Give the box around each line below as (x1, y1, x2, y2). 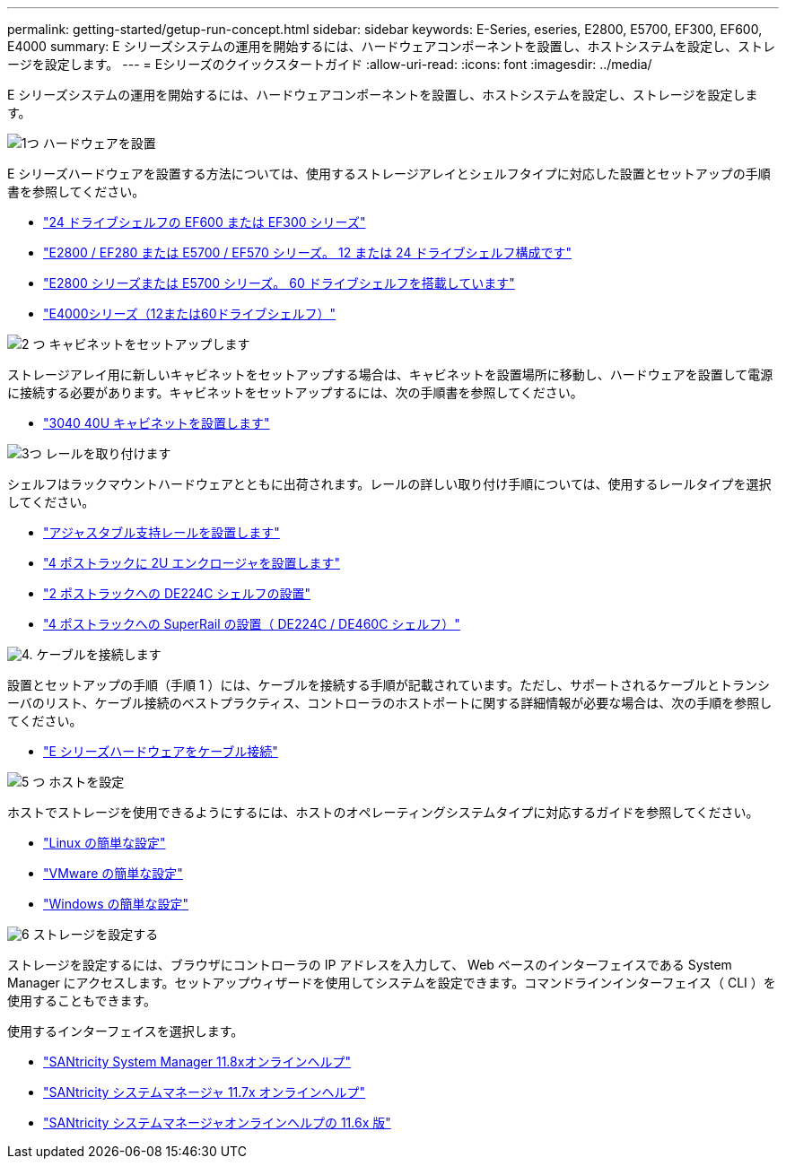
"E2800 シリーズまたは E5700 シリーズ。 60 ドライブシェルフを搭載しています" (43, 275, 515, 291)
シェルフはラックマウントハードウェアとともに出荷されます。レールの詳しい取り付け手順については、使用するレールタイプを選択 (7, 476, 772, 492)
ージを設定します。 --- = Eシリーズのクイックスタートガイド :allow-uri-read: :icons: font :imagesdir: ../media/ (7, 57, 652, 72)
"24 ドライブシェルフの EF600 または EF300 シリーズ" (43, 214, 366, 230)
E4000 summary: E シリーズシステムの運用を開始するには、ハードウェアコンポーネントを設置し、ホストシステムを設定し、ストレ (7, 39, 776, 54)
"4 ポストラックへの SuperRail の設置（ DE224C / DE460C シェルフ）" (43, 616, 460, 631)
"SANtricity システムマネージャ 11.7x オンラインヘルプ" (43, 1084, 366, 1100)
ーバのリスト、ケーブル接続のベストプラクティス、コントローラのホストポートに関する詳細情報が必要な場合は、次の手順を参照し (7, 695, 773, 710)
